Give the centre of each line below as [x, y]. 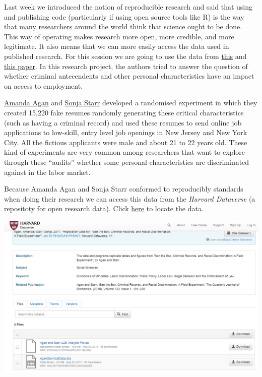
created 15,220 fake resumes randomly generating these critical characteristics [124, 112]
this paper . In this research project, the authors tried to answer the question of [126, 66]
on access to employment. [44, 85]
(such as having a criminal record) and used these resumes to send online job [123, 122]
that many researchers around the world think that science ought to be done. [123, 26]
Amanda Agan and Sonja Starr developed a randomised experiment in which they [131, 103]
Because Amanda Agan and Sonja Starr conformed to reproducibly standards [124, 189]
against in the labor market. [47, 172]
